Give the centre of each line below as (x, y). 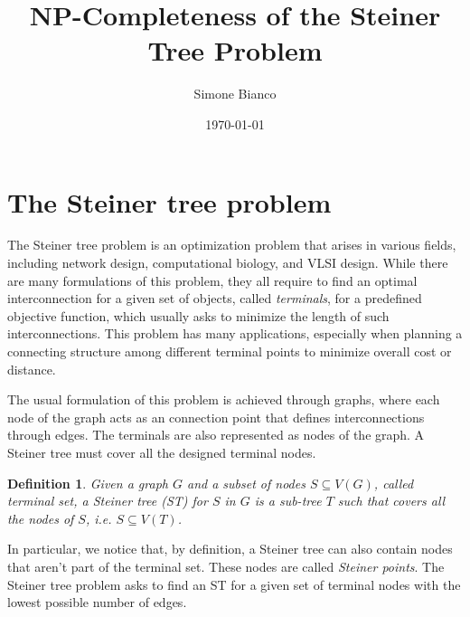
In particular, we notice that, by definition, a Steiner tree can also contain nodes (230, 549)
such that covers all (391, 501)
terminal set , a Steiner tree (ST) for (108, 501)
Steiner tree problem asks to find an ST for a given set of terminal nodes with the (234, 584)
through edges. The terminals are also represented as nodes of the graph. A (216, 435)
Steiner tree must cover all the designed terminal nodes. (162, 452)
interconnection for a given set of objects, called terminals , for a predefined (215, 298)
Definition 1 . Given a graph (88, 483)
